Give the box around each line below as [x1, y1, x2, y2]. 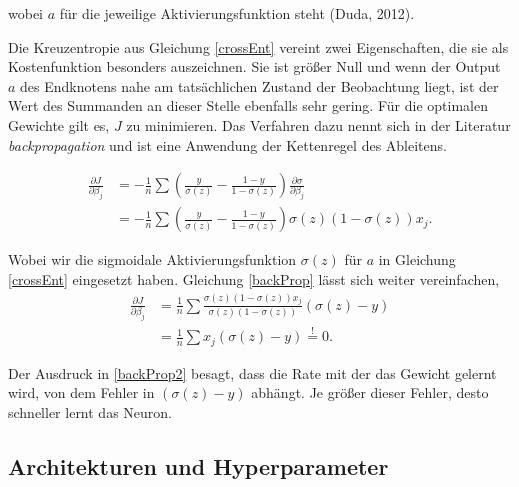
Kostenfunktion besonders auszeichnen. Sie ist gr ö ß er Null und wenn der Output [8, 56, 501, 77]
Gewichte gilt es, [8, 114, 110, 135]
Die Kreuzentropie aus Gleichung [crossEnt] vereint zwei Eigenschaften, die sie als [8, 36, 509, 57]
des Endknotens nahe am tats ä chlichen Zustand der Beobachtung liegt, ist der [20, 75, 499, 96]
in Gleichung [378, 249, 456, 270]
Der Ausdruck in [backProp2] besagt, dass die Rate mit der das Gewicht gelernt [8, 362, 497, 383]
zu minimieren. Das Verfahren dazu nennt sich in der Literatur [126, 114, 511, 135]
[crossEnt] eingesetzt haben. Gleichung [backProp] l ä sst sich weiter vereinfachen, [8, 269, 500, 290]
